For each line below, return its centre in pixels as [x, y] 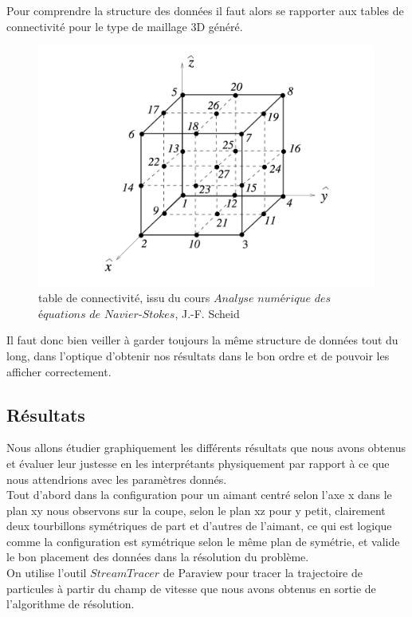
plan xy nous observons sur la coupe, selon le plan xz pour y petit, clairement [196, 510]
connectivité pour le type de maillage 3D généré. [125, 26]
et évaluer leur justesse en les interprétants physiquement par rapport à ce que [198, 463]
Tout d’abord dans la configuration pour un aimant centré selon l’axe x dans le [199, 495]
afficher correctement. [59, 371]
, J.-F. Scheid [207, 313]
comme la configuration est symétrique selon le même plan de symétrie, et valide [203, 541]
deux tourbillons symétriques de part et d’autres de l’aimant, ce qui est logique [199, 526]
